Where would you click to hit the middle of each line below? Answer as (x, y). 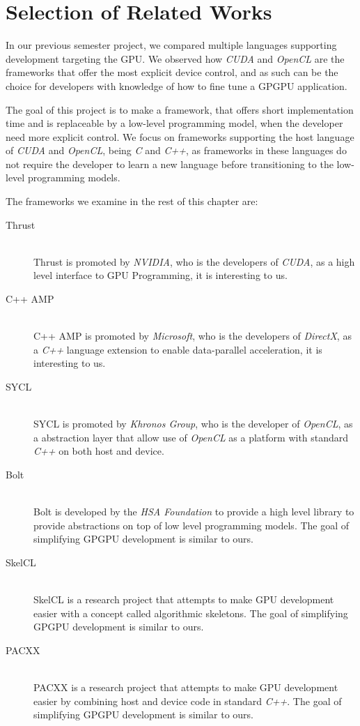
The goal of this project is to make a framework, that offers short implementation (180, 109)
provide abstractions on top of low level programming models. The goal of (191, 525)
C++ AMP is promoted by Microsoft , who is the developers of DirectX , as (193, 336)
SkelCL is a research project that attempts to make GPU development (184, 599)
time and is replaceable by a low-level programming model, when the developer (174, 123)
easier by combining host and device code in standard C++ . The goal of (188, 701)
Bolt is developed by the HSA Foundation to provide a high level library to (194, 512)
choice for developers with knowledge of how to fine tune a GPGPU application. (177, 85)
